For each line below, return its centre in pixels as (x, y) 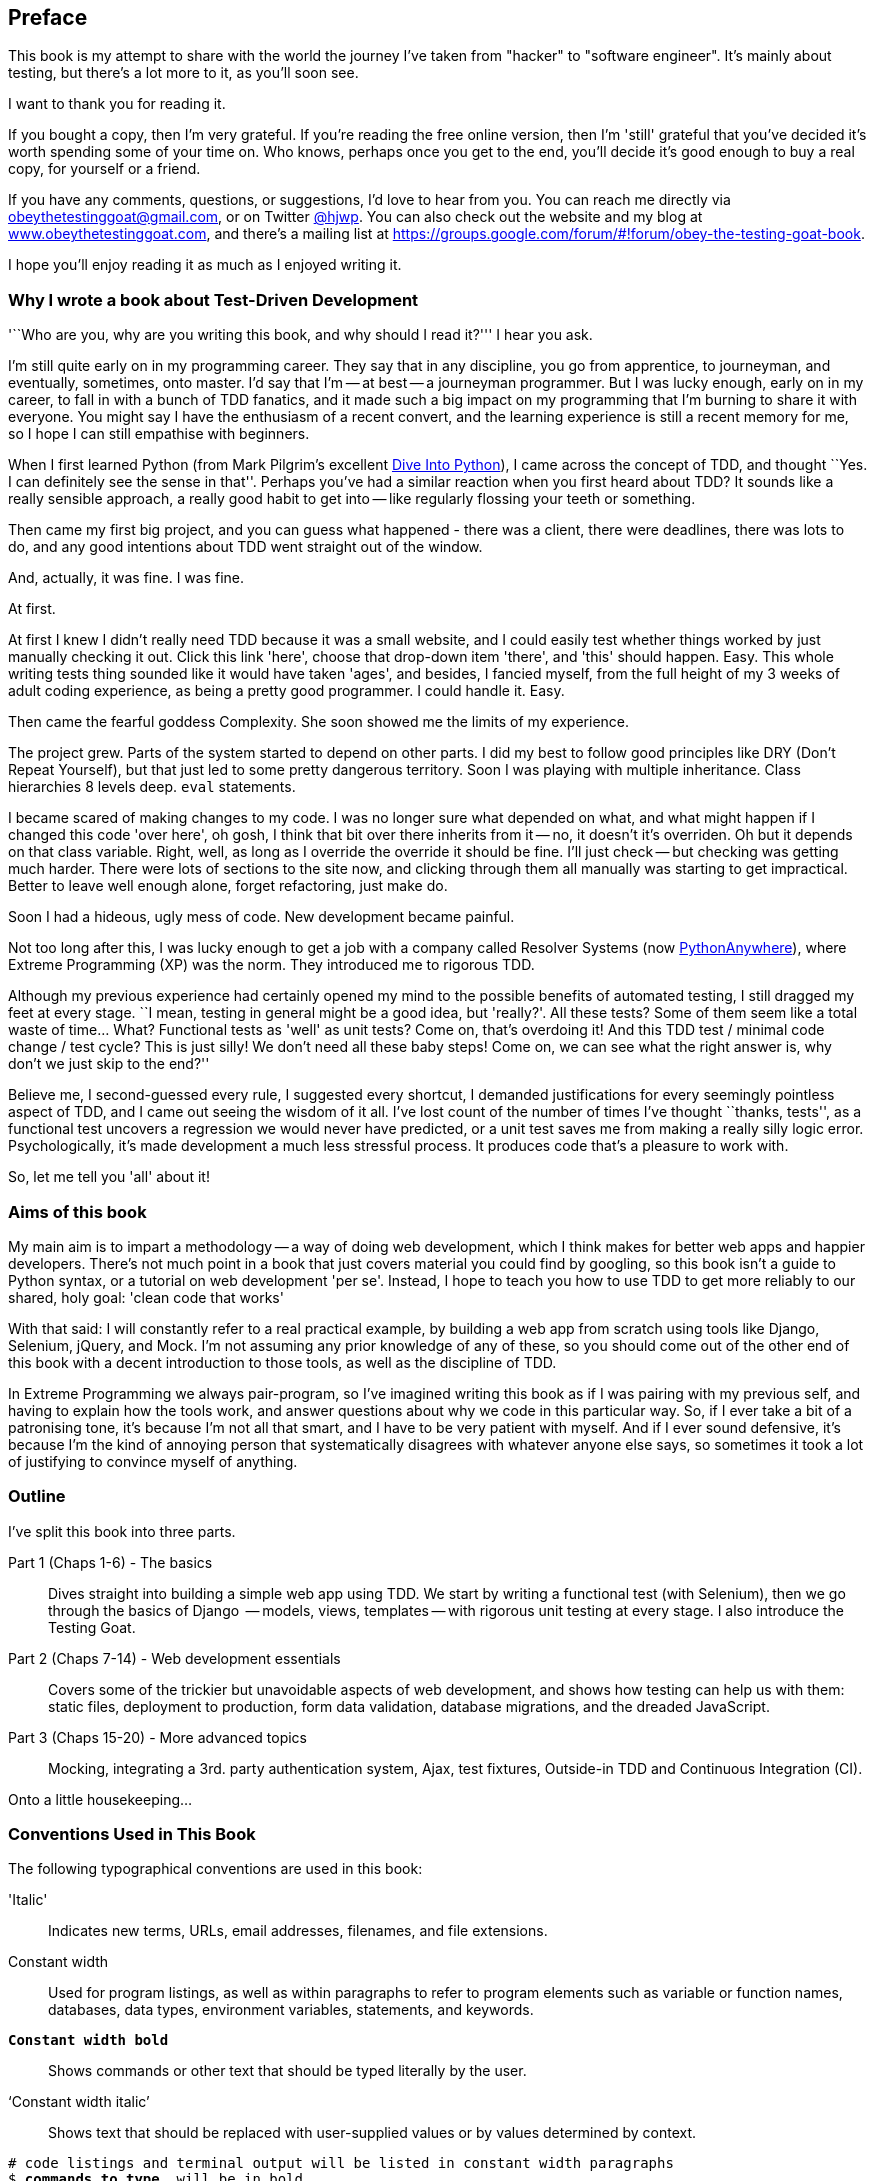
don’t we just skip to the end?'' (109, 1064)
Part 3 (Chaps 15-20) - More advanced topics (157, 1737)
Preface (48, 17)
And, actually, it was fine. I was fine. (126, 578)
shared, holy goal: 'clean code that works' (146, 1297)
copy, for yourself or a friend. (104, 169)
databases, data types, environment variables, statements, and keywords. (291, 2010)
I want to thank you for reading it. (117, 104)
